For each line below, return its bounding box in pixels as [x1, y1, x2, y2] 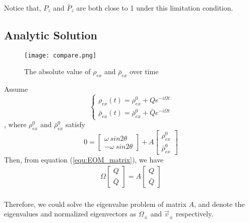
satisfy [66, 119, 86, 130]
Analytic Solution [4, 27, 97, 42]
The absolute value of [24, 66, 91, 77]
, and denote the [194, 198, 245, 209]
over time [130, 66, 159, 77]
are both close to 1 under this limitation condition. [76, 3, 233, 13]
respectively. [175, 208, 214, 219]
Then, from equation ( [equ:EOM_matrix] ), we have [4, 154, 164, 164]
